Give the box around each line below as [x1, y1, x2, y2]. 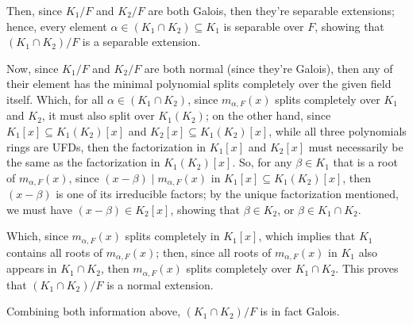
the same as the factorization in [6, 154, 160, 170]
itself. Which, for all [6, 90, 104, 107]
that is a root [333, 154, 398, 170]
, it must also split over [41, 107, 155, 124]
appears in [6, 260, 57, 277]
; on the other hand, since [205, 107, 331, 124]
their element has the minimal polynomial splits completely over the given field [6, 75, 392, 92]
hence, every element [6, 17, 107, 34]
